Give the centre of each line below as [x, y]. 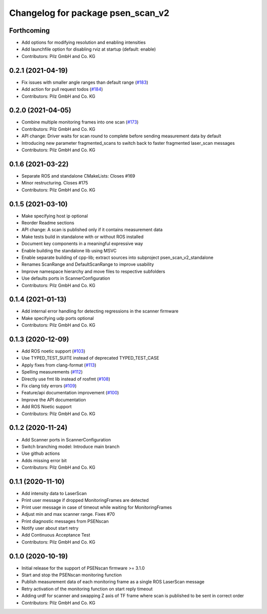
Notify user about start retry [50, 528]
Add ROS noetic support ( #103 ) [53, 351]
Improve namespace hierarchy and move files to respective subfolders [93, 271]
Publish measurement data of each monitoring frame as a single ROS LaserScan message [113, 582]
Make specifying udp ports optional [58, 318]
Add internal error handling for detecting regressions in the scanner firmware [100, 311]
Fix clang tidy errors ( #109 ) [49, 386]
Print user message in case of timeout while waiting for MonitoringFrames [97, 507]
